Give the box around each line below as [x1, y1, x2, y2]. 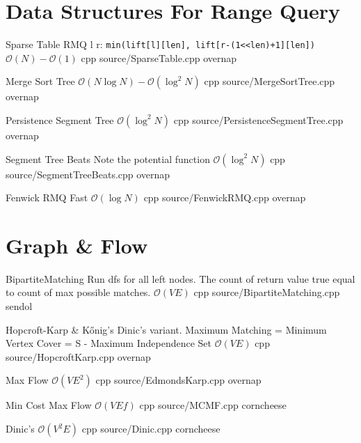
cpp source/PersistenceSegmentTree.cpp [173, 112, 344, 127]
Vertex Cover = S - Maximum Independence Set [6, 336, 212, 350]
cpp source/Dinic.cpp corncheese [81, 421, 220, 436]
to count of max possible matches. [6, 285, 151, 300]
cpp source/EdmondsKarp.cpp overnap [95, 373, 262, 387]
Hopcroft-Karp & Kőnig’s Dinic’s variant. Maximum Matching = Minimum [6, 322, 327, 336]
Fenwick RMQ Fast [6, 190, 88, 205]
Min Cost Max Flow [6, 398, 92, 412]
